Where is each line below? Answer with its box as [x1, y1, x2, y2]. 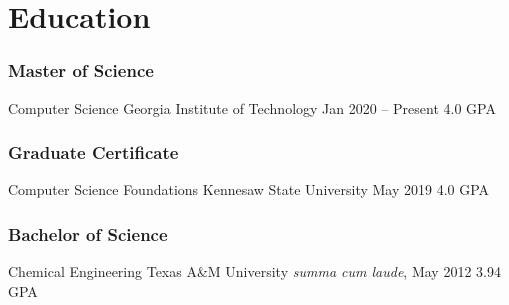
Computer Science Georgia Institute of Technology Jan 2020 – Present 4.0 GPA [8, 97, 496, 118]
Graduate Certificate [8, 140, 179, 165]
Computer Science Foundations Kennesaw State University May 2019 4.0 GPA [8, 179, 490, 200]
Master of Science [8, 58, 154, 83]
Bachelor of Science [8, 221, 168, 246]
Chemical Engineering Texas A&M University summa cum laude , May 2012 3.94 [8, 261, 501, 282]
